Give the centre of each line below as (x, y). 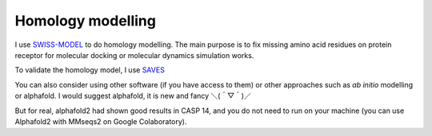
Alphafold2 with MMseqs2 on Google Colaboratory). (101, 121)
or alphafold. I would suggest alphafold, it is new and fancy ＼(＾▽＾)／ (133, 96)
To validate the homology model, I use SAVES (90, 70)
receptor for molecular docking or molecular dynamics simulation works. (134, 55)
